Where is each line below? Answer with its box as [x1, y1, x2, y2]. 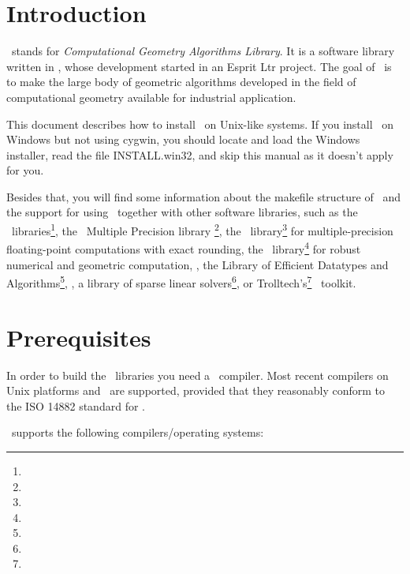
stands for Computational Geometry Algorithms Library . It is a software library [11, 43, 395, 59]
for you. [6, 162, 44, 178]
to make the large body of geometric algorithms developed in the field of [6, 73, 356, 90]
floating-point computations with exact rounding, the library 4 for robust [6, 238, 361, 257]
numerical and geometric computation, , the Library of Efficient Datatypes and [6, 256, 389, 272]
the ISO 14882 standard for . [6, 397, 145, 414]
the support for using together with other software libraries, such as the [6, 204, 358, 220]
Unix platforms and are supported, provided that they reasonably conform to [6, 382, 386, 399]
